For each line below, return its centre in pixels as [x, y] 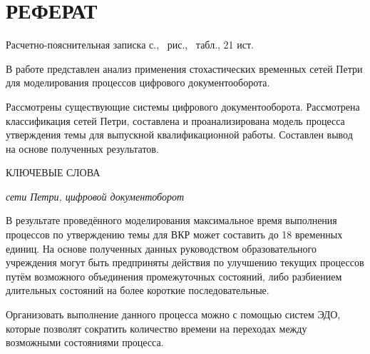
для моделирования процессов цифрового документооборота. [138, 82]
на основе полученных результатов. [82, 148]
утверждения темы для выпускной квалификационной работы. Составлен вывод [179, 135]
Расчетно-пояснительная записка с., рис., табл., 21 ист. [130, 45]
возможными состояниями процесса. [85, 342]
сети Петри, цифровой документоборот [95, 196]
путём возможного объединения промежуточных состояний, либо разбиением [174, 276]
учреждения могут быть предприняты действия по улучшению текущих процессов [185, 262]
